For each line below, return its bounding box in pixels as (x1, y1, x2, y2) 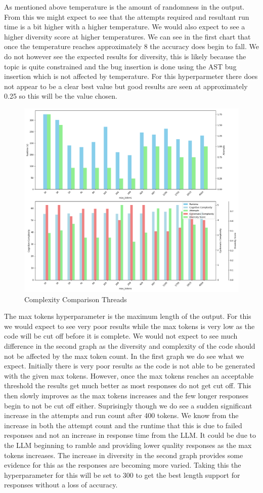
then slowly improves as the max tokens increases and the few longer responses (4, 390, 248, 400)
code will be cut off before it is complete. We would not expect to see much (4, 331, 238, 341)
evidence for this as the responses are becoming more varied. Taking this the (4, 460, 241, 470)
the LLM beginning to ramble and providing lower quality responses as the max (4, 439, 252, 450)
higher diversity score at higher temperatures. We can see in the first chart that (4, 31, 251, 42)
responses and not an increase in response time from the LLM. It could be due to (4, 430, 256, 440)
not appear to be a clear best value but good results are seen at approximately (4, 80, 248, 91)
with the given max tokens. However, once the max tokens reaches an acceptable (4, 370, 254, 381)
